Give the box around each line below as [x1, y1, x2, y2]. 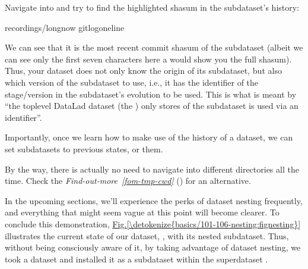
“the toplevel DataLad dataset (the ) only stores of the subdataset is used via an [5, 99, 299, 112]
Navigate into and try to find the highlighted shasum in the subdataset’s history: [5, 1, 300, 13]
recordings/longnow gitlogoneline [5, 21, 125, 33]
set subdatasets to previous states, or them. [5, 142, 163, 155]
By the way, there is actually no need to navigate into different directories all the [5, 162, 299, 175]
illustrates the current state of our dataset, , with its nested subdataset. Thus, [5, 229, 289, 242]
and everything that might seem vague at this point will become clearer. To [5, 206, 280, 218]
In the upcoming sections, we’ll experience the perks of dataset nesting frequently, [5, 194, 303, 207]
